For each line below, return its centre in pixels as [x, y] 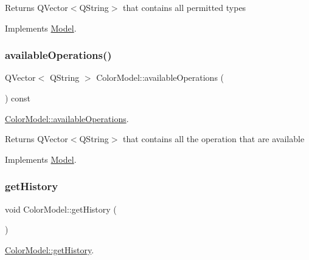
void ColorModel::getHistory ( [61, 209]
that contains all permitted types [185, 7]
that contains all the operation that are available [214, 139]
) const [18, 98]
